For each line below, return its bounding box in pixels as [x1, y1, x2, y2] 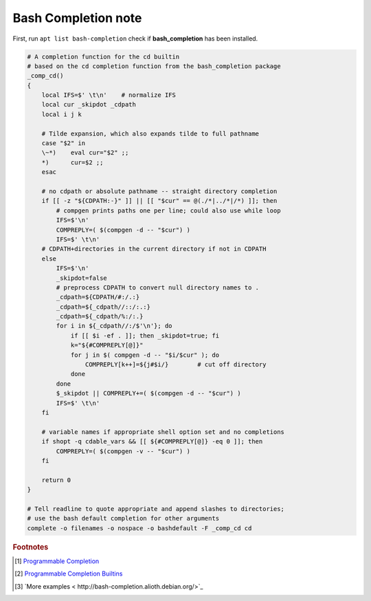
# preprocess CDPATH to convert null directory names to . [56, 283, 260, 292]
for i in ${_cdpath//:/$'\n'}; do [56, 322, 172, 330]
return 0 [41, 476, 71, 484]
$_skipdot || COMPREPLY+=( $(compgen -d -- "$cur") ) [56, 389, 241, 397]
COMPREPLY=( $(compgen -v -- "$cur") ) [56, 447, 190, 455]
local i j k [41, 110, 82, 118]
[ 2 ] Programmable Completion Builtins [14, 569, 123, 578]
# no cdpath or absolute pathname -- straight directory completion [41, 188, 278, 195]
